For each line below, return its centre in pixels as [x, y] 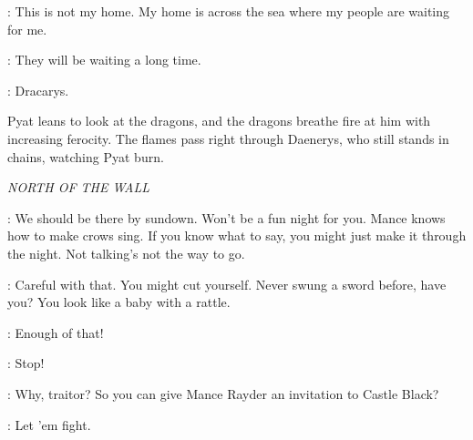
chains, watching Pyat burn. [86, 156]
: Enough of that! [56, 332]
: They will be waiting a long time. [104, 60]
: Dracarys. [38, 90]
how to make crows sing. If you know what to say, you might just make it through [237, 235]
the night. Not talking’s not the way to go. [126, 253]
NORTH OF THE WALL [79, 187]
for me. [27, 29]
